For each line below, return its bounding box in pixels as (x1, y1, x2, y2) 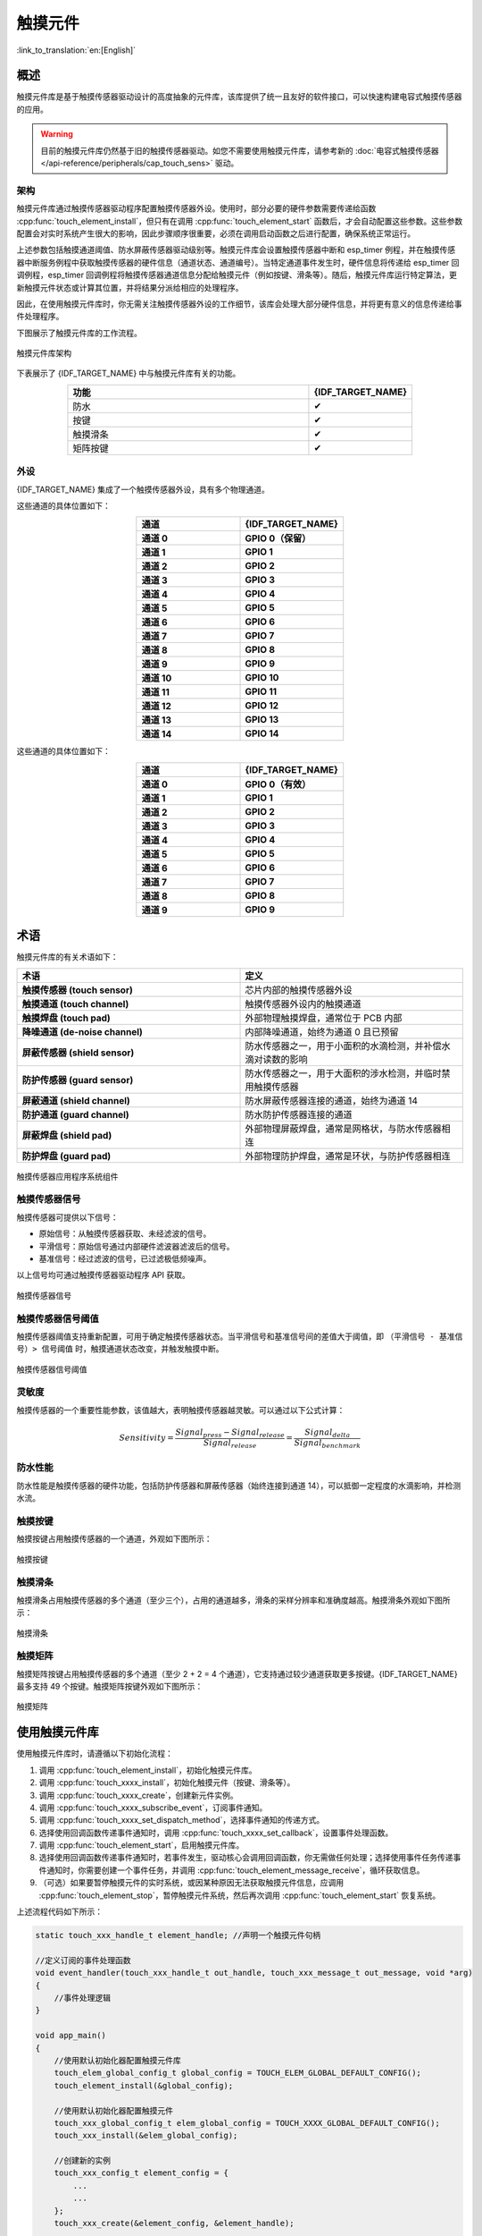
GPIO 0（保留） (245, 532, 312, 545)
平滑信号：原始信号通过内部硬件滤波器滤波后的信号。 (38, 1241, 235, 1251)
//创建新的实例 (54, 2156, 112, 2166)
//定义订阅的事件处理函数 (35, 1955, 131, 1965)
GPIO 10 (245, 672, 279, 684)
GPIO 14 (245, 727, 279, 740)
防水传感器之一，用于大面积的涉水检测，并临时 (245, 1067, 442, 1080)
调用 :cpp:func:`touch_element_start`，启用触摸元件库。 (38, 1840, 245, 1851)
